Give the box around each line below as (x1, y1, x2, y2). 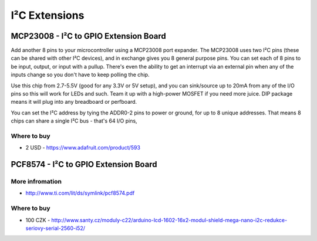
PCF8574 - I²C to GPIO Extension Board (11, 159, 158, 169)
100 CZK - (25, 216, 50, 223)
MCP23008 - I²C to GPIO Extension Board (11, 31, 167, 41)
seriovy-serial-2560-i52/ (25, 225, 85, 232)
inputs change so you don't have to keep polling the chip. (11, 71, 150, 79)
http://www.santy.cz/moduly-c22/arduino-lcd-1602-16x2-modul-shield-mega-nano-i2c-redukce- (51, 216, 288, 223)
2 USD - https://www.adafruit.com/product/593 (25, 144, 141, 151)
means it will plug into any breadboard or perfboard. (11, 99, 137, 106)
